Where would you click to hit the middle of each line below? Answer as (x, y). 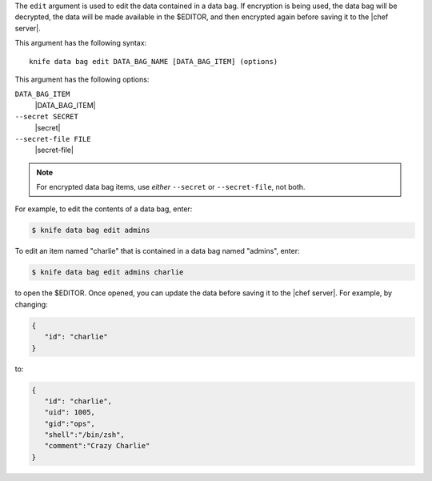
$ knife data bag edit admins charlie (108, 273)
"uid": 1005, (70, 413)
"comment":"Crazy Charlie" (97, 446)
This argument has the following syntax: (81, 43)
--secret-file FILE (53, 139)
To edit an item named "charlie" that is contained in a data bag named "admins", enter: (157, 251)
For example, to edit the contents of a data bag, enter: (104, 209)
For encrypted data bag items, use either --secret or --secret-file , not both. (171, 187)
